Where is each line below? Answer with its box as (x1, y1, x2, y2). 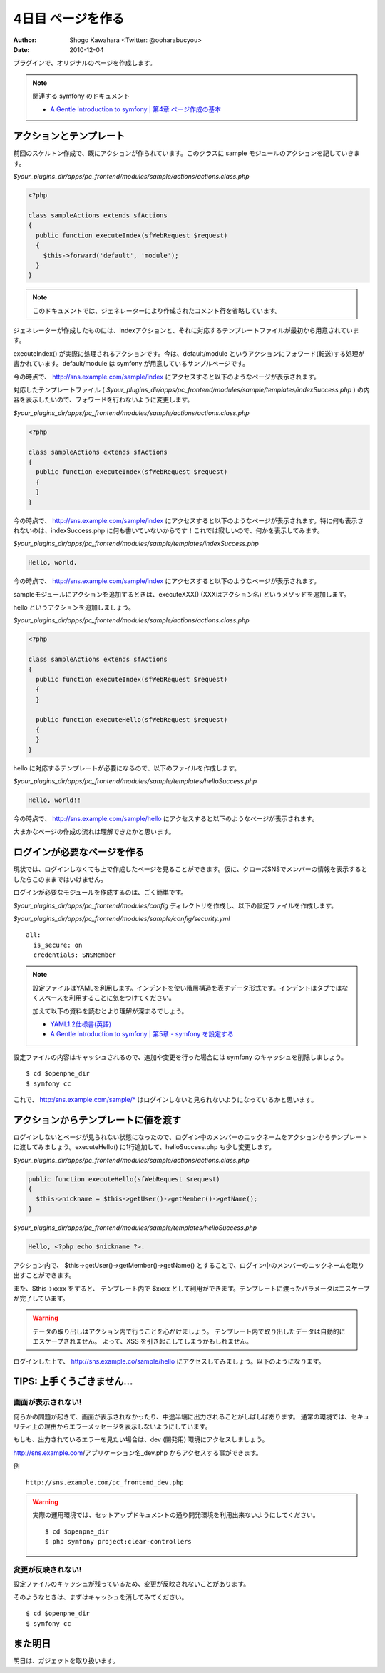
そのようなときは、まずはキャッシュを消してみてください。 (13, 1592, 188, 1601)
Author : (13, 36, 37, 44)
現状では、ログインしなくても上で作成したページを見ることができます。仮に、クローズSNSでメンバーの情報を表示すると (13, 865, 368, 873)
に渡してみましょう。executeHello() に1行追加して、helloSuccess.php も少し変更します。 (13, 1143, 276, 1151)
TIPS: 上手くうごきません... (13, 1376, 133, 1388)
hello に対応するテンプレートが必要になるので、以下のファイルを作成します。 (13, 763, 241, 772)
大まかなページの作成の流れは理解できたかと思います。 (13, 828, 175, 836)
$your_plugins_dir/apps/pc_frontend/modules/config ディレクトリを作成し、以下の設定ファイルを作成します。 (13, 901, 338, 910)
